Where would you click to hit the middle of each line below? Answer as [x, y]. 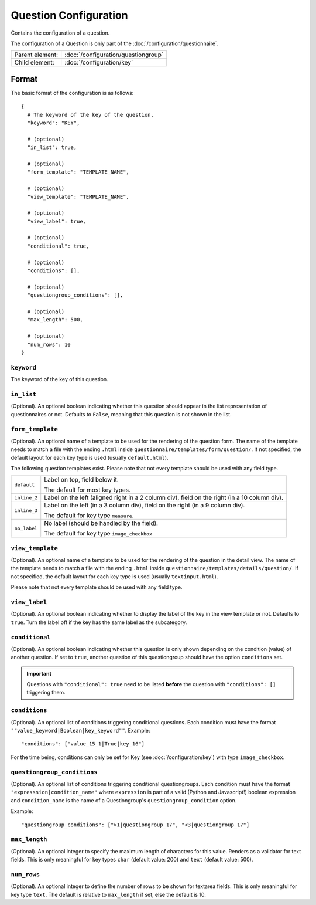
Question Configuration [69, 15]
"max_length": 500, [55, 320]
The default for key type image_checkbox [98, 534]
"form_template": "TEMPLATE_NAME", [78, 172]
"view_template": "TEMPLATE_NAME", [78, 197]
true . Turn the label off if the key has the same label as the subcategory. [99, 622]
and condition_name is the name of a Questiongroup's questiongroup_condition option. [124, 800]
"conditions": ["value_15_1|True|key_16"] [83, 744]
